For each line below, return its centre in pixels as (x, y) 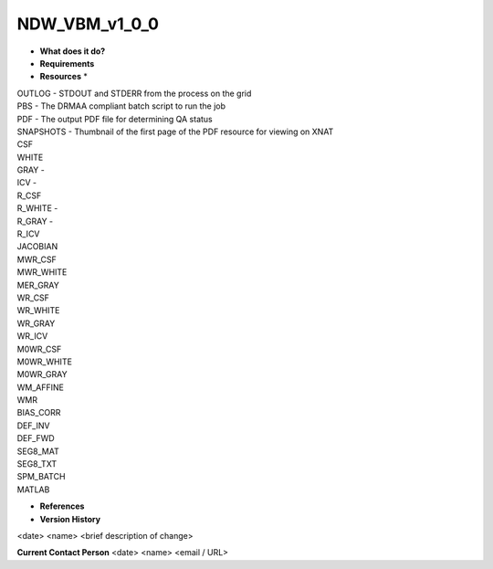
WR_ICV (32, 336)
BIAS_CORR (39, 413)
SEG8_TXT (37, 464)
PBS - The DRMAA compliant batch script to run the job (121, 106)
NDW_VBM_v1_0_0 (88, 24)
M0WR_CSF (39, 349)
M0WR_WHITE (45, 362)
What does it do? (73, 51)
